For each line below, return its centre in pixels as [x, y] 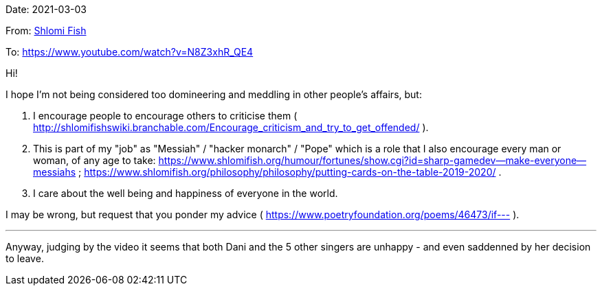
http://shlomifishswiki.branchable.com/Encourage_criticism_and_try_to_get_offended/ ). [231, 127]
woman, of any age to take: [94, 160]
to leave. [25, 258]
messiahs [55, 172]
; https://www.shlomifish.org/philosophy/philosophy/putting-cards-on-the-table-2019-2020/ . [290, 172]
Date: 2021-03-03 [46, 9]
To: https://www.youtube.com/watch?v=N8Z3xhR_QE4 [130, 52]
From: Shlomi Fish [46, 31]
